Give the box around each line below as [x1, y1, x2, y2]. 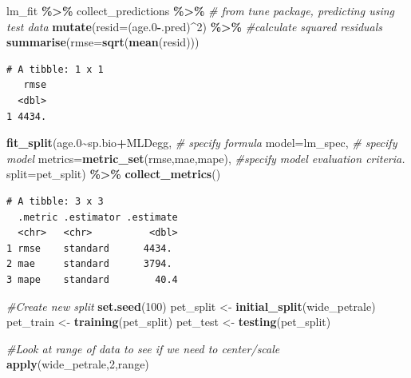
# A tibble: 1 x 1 [6, 63, 104, 75]
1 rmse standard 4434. [6, 242, 172, 254]
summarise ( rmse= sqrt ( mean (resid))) [6, 34, 200, 50]
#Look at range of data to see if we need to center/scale [6, 340, 280, 356]
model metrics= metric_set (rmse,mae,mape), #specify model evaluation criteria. [6, 149, 405, 166]
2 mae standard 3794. [6, 258, 172, 270]
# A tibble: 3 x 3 [6, 195, 104, 207]
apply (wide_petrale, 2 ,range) [6, 356, 149, 372]
